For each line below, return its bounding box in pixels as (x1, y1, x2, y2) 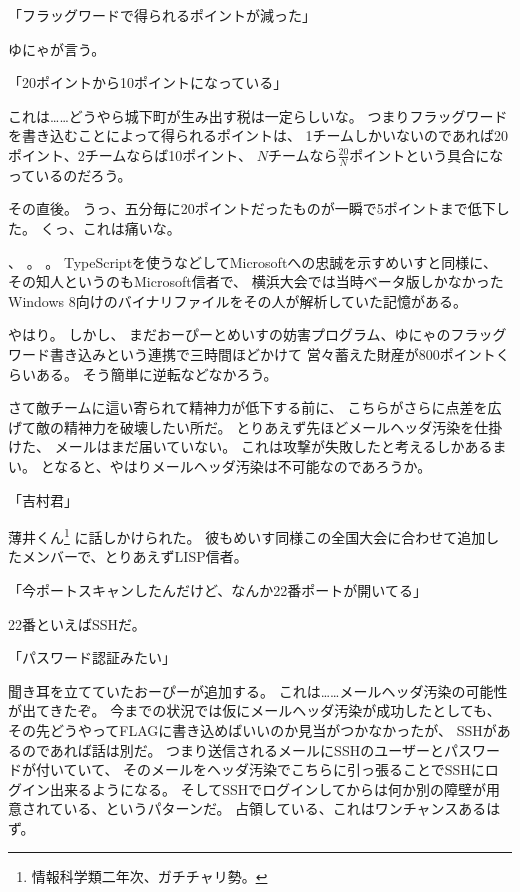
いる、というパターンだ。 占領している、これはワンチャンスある (63, 798, 487, 819)
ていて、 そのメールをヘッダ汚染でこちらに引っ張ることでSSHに (63, 759, 485, 780)
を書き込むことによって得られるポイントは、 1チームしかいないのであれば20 (8, 125, 508, 146)
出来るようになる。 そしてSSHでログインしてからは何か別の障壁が (49, 778, 486, 799)
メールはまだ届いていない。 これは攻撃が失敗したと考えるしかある (54, 436, 493, 457)
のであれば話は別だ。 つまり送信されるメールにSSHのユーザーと (21, 739, 444, 760)
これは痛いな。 (82, 217, 181, 238)
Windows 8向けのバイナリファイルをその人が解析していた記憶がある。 (8, 290, 468, 311)
